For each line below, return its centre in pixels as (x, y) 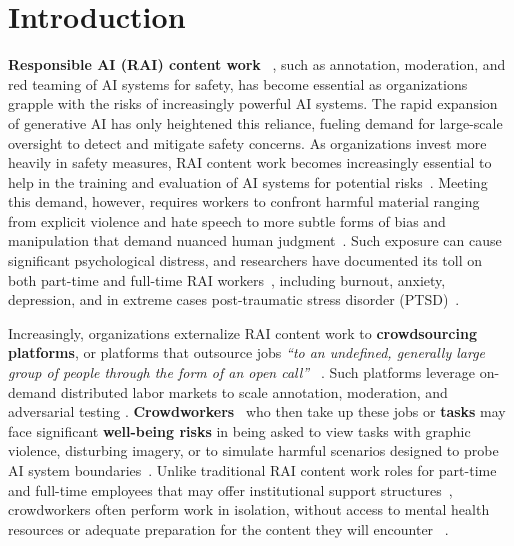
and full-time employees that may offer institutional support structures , (230, 489)
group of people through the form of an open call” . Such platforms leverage (242, 372)
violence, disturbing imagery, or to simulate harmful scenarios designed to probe (253, 450)
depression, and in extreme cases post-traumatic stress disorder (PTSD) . (234, 299)
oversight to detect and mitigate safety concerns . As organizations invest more (247, 142)
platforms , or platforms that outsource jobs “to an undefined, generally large (247, 352)
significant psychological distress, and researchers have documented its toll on (245, 260)
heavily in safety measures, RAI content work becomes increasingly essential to (250, 162)
